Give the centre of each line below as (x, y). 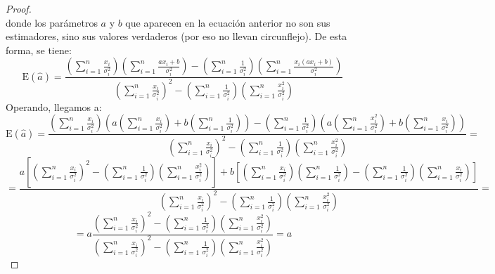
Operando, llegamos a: (54, 106)
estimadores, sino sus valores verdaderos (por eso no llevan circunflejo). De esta (176, 36)
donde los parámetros (52, 22)
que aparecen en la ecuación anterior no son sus (228, 22)
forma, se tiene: (39, 50)
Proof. (19, 8)
